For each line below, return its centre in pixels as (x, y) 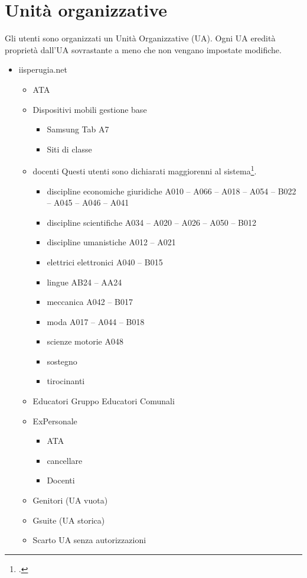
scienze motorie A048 (85, 341)
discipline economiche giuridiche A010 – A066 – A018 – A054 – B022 (172, 191)
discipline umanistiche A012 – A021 (111, 242)
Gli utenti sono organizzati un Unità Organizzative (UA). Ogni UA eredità (140, 38)
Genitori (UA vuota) (70, 500)
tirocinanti (66, 381)
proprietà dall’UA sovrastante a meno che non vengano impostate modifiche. (143, 49)
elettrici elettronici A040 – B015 (105, 262)
